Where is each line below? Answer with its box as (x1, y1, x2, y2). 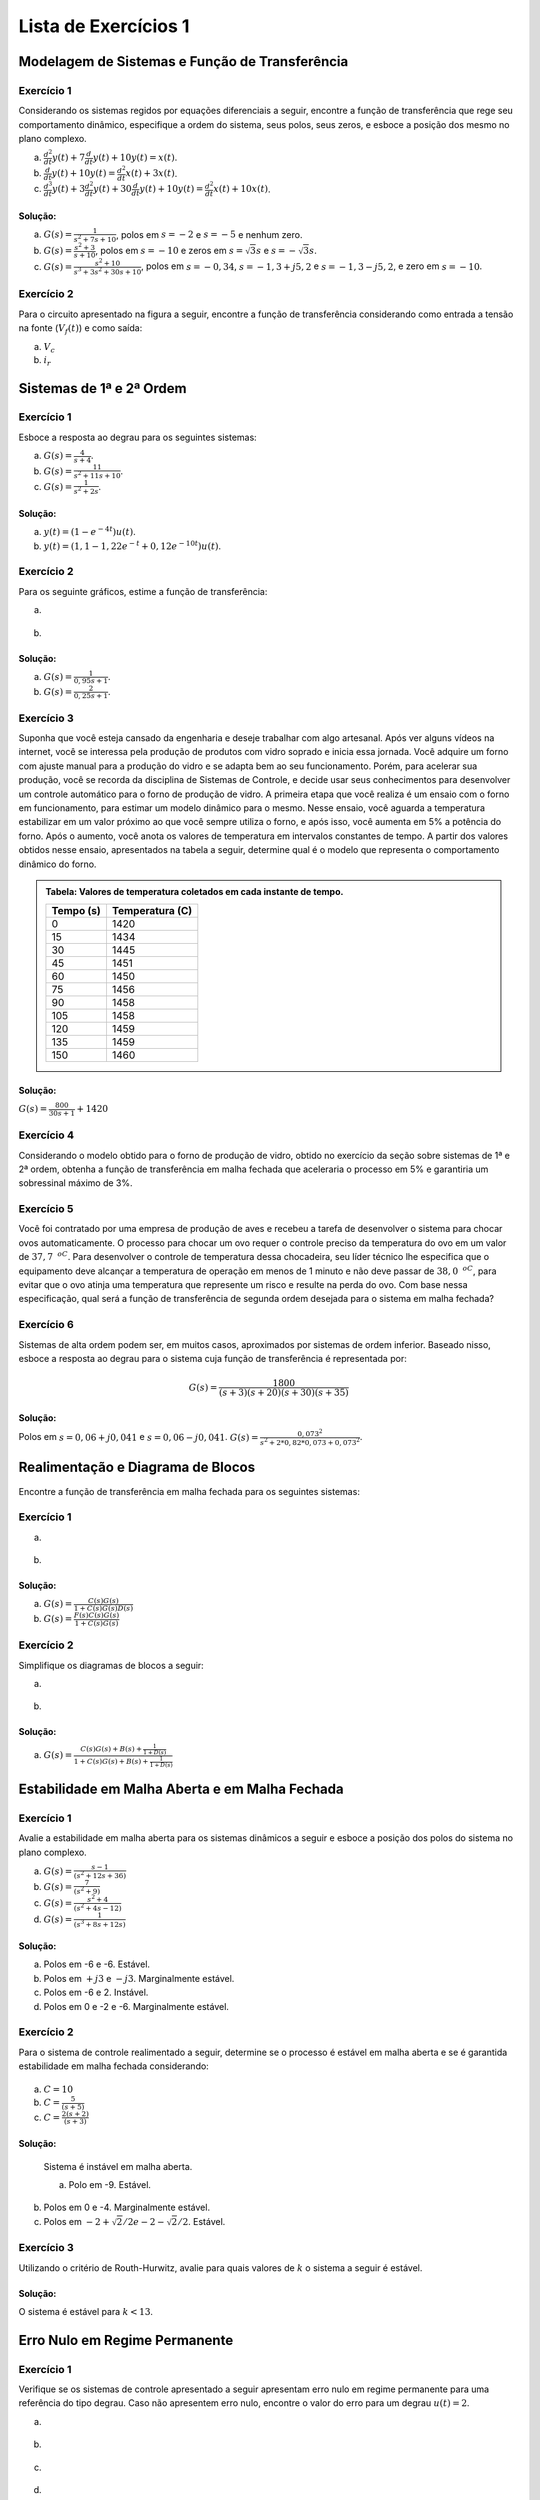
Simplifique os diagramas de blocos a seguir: (18, 1659, 204, 1671)
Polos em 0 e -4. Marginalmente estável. (43, 2201, 210, 2214)
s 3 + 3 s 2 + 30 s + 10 (73, 266, 142, 277)
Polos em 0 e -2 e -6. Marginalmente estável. (43, 2000, 230, 2012)
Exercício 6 (18, 1318, 74, 1332)
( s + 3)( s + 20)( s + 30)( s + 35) (218, 1387, 349, 1399)
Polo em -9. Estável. (68, 2178, 152, 2190)
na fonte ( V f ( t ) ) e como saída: (18, 322, 143, 336)
